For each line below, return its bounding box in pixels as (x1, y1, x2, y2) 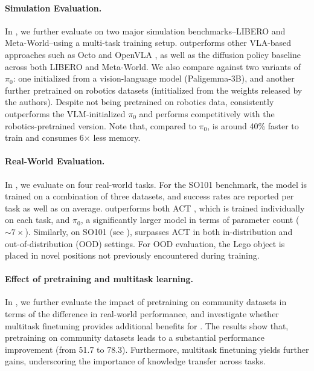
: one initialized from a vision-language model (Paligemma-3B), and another (13, 72, 295, 85)
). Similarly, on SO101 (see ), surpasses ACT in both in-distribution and (25, 225, 293, 237)
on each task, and (5, 213, 70, 226)
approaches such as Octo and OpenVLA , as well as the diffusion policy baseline (5, 48, 301, 60)
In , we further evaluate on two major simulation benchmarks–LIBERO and (5, 24, 286, 37)
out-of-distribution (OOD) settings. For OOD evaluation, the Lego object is (5, 237, 285, 250)
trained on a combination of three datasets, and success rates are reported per (5, 190, 294, 202)
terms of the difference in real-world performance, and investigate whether (5, 308, 279, 320)
